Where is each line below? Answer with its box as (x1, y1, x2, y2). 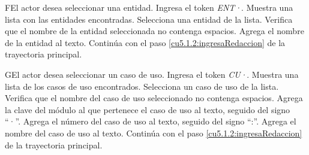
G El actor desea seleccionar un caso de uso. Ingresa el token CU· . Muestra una (5, 68, 299, 80)
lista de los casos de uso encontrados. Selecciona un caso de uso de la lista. (5, 80, 279, 92)
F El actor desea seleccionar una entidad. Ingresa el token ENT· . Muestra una (5, 1, 293, 13)
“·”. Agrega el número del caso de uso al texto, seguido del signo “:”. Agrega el (5, 115, 296, 127)
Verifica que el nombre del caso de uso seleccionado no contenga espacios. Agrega (5, 92, 303, 104)
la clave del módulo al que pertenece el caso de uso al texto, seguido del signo (5, 103, 290, 116)
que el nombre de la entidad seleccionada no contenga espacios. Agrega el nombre (5, 25, 304, 37)
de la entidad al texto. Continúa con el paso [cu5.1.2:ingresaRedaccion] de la (5, 36, 286, 48)
